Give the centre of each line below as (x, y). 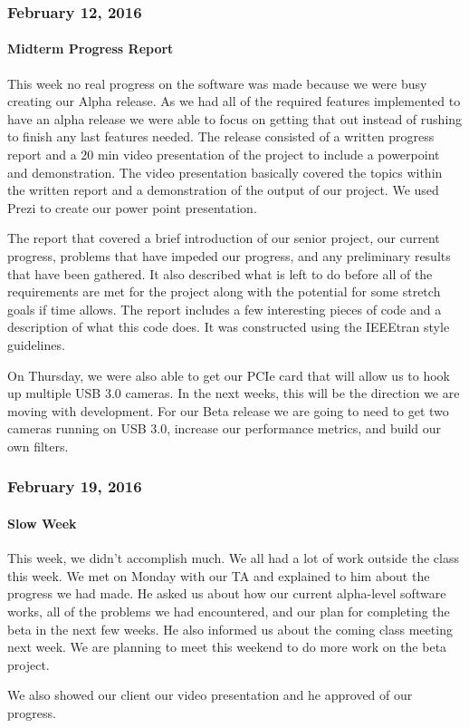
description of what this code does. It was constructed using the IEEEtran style (229, 327)
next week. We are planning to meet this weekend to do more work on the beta (227, 647)
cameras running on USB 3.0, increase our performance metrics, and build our (225, 428)
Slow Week (42, 523)
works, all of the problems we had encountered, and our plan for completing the (229, 611)
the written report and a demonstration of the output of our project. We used (223, 190)
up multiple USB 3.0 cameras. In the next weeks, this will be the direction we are (234, 393)
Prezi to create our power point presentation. (132, 207)
